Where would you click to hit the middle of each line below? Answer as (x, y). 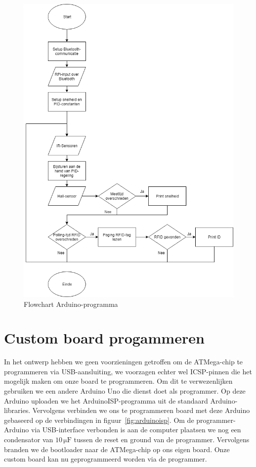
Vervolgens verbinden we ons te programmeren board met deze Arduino (141, 410)
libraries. (17, 410)
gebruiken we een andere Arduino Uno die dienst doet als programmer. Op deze (125, 391)
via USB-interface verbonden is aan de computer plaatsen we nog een (136, 430)
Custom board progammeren (104, 338)
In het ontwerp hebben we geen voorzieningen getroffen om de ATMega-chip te (124, 362)
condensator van (29, 439)
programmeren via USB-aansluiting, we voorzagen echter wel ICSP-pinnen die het (128, 371)
